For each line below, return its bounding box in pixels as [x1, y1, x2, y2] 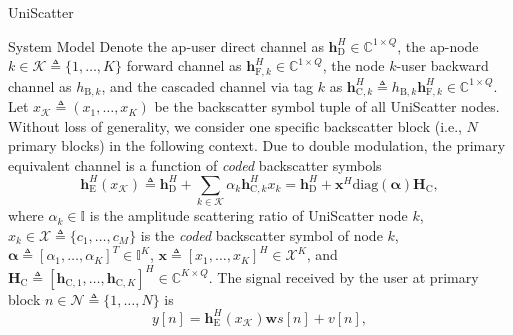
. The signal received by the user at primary [208, 266, 479, 287]
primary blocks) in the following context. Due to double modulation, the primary [8, 135, 506, 156]
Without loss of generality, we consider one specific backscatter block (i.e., [8, 115, 462, 136]
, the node [322, 55, 385, 76]
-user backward [396, 55, 489, 76]
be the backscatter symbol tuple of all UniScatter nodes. [154, 96, 500, 117]
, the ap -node [397, 35, 479, 56]
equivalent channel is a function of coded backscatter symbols [8, 154, 382, 175]
